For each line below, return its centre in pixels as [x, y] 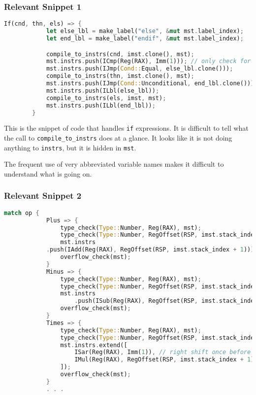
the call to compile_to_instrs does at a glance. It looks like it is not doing [118, 138]
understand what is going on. [48, 173]
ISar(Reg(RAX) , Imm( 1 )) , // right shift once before [163, 352]
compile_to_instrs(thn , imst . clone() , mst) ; [120, 76]
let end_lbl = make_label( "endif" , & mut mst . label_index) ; [145, 38]
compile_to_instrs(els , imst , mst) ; [106, 98]
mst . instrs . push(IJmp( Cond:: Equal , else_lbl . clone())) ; [140, 69]
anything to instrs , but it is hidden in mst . [70, 147]
